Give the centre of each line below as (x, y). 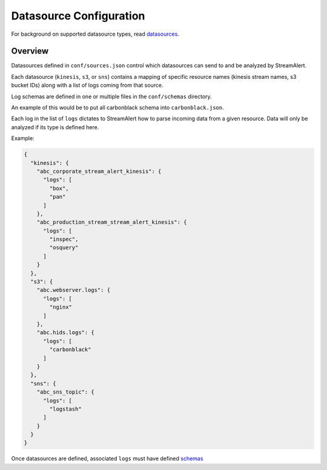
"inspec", (64, 239)
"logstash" (65, 409)
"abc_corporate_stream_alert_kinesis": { (99, 171)
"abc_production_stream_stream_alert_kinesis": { (112, 222)
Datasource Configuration (78, 16)
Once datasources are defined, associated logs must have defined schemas (107, 458)
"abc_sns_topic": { (66, 392)
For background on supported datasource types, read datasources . (95, 34)
